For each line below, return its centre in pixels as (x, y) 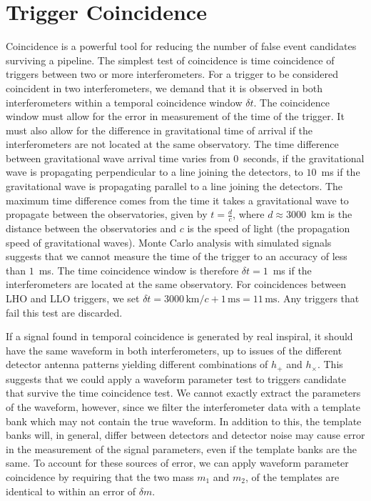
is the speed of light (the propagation (269, 228)
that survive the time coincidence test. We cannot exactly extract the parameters (183, 393)
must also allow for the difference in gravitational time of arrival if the (159, 130)
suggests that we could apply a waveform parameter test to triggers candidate (176, 378)
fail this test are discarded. (64, 312)
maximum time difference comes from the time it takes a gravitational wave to (177, 200)
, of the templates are (293, 477)
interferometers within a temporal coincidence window (124, 102)
